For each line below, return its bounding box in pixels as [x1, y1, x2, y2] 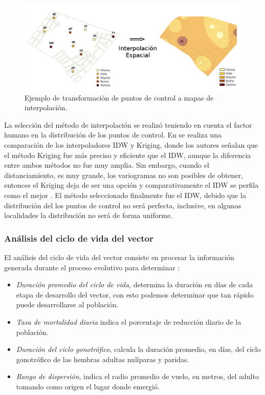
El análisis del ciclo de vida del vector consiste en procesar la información [4, 252, 234, 263]
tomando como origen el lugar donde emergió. [16, 381, 160, 391]
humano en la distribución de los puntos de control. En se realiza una [4, 129, 222, 140]
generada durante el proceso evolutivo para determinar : [4, 262, 180, 272]
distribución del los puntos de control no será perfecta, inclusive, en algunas [4, 200, 241, 210]
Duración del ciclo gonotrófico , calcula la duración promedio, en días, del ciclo [16, 344, 261, 354]
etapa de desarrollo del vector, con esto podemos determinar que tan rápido [16, 289, 254, 300]
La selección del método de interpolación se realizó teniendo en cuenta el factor [4, 119, 252, 130]
